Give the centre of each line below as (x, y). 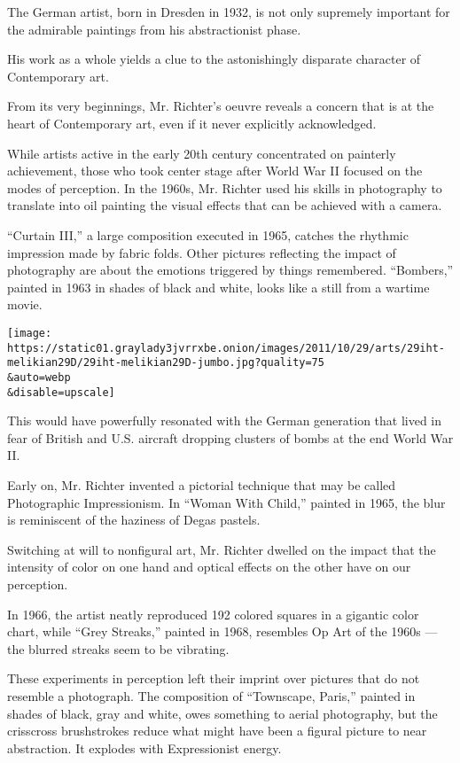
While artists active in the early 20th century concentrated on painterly (202, 153)
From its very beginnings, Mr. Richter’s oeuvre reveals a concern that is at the (221, 106)
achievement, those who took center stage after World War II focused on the (215, 171)
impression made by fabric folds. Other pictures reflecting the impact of (202, 252)
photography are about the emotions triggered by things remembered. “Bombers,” (230, 270)
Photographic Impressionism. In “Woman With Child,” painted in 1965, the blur (226, 502)
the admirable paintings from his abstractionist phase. (154, 29)
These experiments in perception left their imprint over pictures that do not (214, 678)
